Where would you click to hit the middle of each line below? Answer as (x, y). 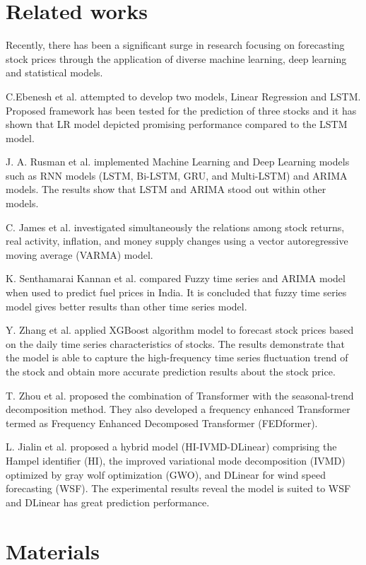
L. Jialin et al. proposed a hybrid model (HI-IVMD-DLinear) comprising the (171, 447)
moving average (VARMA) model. (79, 254)
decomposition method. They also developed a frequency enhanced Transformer (178, 409)
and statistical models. (54, 72)
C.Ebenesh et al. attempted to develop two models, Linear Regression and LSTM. (183, 96)
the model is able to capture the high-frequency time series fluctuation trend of (177, 357)
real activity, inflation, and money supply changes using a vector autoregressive (177, 241)
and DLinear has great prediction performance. (108, 502)
